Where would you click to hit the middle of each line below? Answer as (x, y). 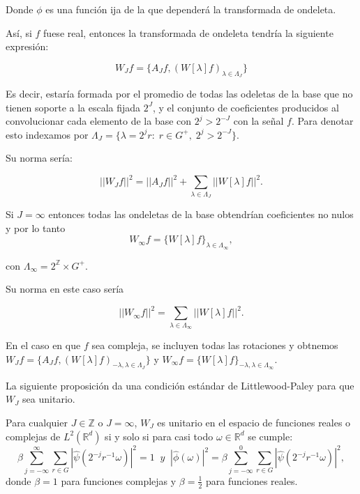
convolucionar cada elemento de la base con (99, 121)
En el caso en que (43, 345)
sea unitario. (49, 399)
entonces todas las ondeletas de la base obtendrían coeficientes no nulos (201, 214)
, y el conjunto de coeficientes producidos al (246, 107)
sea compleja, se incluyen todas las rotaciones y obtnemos (215, 345)
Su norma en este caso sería (65, 289)
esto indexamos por (47, 134)
